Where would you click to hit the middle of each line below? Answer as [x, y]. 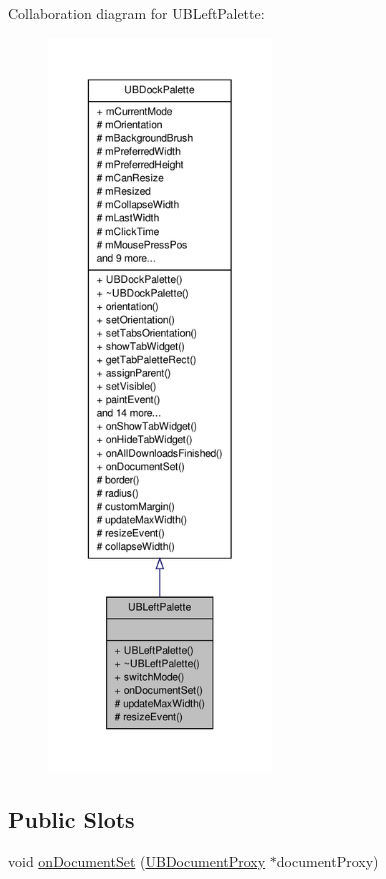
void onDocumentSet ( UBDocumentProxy [137, 860]
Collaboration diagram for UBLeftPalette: [136, 13]
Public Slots [71, 818]
